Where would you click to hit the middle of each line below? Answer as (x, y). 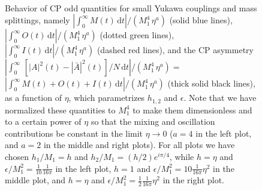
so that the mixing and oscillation (153, 121)
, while (182, 157)
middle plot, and (35, 180)
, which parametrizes (107, 98)
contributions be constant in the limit (74, 133)
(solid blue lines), (201, 20)
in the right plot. (194, 180)
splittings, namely (37, 20)
